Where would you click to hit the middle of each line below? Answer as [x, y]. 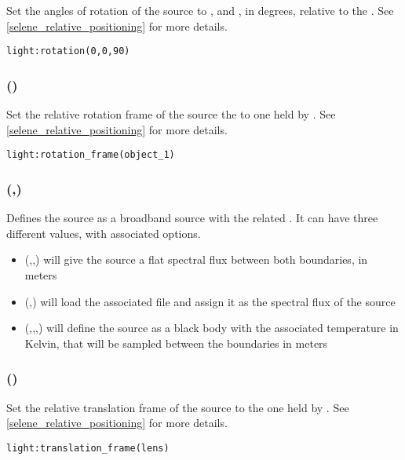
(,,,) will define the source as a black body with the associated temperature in [212, 328]
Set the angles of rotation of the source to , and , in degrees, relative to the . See [200, 10]
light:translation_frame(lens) [88, 448]
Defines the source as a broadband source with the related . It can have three [192, 218]
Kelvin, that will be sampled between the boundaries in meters [176, 343]
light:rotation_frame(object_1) [91, 155]
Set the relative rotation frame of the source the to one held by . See [171, 114]
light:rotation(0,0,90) [68, 51]
